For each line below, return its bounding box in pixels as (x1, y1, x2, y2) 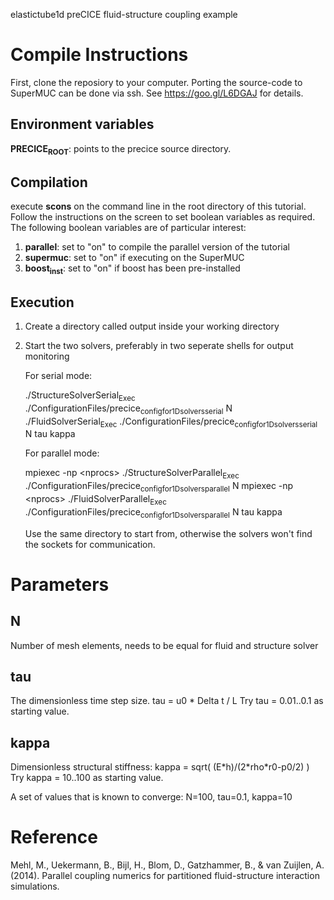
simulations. (10, 880, 60, 893)
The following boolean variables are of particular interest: (10, 222, 247, 234)
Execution (10, 294, 75, 311)
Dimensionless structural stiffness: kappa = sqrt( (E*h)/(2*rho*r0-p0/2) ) (10, 761, 310, 773)
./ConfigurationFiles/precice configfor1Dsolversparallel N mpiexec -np (24, 480, 294, 494)
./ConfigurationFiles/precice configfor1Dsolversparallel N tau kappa (24, 505, 283, 520)
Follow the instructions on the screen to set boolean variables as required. (10, 211, 316, 223)
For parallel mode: (24, 447, 100, 459)
